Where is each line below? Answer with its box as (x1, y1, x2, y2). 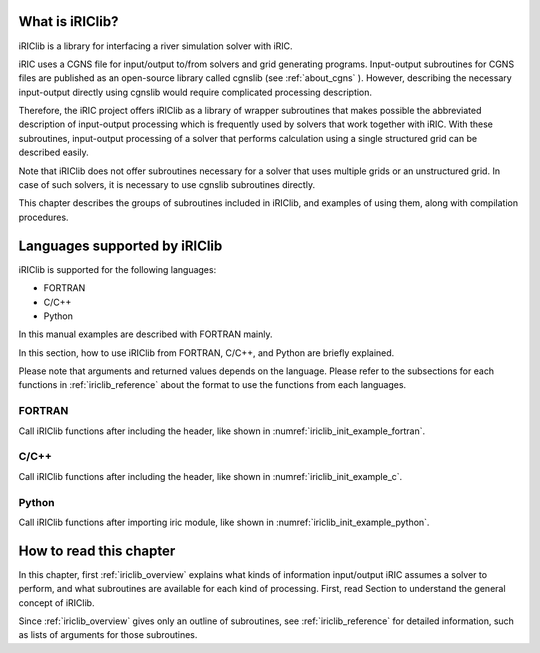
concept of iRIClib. (18, 596, 95, 609)
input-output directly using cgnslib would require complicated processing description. (18, 86, 373, 98)
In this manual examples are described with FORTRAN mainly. (18, 328, 273, 340)
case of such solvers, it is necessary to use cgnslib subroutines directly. (18, 179, 315, 191)
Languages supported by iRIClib (18, 237, 223, 254)
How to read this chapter (18, 542, 176, 559)
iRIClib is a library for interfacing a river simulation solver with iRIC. (18, 40, 294, 52)
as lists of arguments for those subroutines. (18, 629, 198, 641)
